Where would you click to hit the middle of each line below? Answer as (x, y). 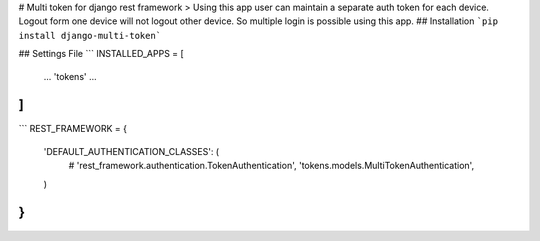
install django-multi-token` (90, 35)
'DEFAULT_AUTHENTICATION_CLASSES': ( (131, 151)
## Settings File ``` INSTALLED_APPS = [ (101, 54)
